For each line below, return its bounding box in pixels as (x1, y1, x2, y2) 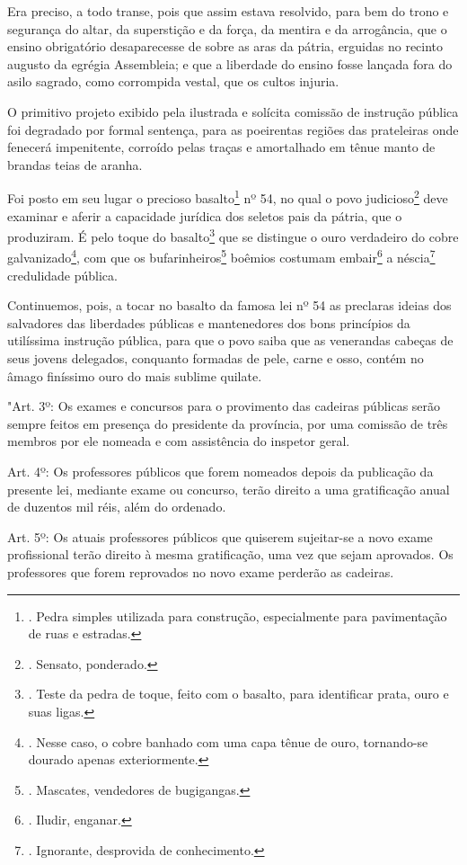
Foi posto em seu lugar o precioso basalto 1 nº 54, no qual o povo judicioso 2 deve (7, 186, 448, 207)
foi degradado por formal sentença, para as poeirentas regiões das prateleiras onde (7, 120, 459, 138)
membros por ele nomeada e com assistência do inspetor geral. (7, 432, 350, 450)
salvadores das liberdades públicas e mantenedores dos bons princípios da (7, 313, 410, 332)
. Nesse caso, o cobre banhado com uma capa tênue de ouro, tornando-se (28, 732, 428, 751)
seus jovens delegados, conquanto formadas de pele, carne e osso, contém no (7, 349, 424, 368)
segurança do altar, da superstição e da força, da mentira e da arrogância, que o (7, 19, 447, 38)
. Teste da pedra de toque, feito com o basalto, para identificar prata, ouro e (28, 684, 449, 703)
